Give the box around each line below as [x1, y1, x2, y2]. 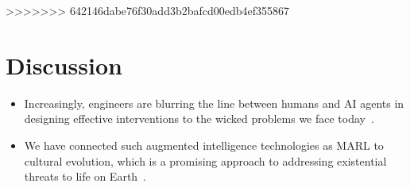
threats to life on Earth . [24, 168, 147, 185]
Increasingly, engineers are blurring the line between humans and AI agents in [24, 94, 404, 111]
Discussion [6, 48, 122, 81]
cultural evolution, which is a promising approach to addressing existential [24, 152, 387, 169]
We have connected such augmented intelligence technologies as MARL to [24, 136, 384, 153]
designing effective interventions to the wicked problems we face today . [24, 110, 374, 127]
